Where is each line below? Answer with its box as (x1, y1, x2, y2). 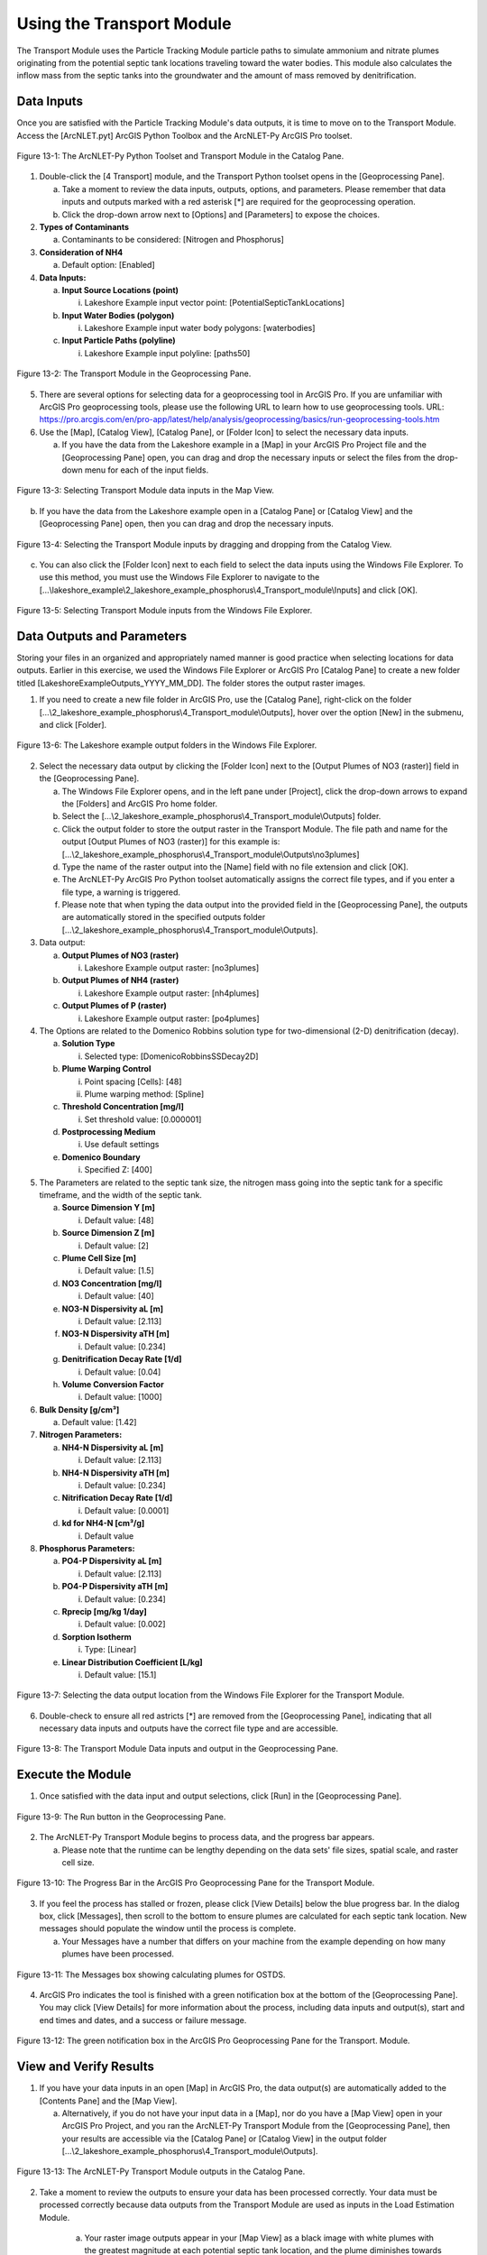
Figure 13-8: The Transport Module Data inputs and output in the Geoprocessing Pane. (16, 1744, 338, 1754)
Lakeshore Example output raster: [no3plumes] (84, 962, 260, 973)
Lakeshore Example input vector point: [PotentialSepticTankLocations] (84, 298, 345, 308)
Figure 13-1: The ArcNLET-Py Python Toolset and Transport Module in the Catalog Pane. (16, 151, 345, 161)
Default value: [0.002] (84, 1619, 166, 1630)
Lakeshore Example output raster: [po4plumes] (84, 1013, 261, 1024)
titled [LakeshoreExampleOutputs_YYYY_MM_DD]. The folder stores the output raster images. (16, 677, 365, 688)
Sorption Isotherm (61, 1631, 133, 1642)
